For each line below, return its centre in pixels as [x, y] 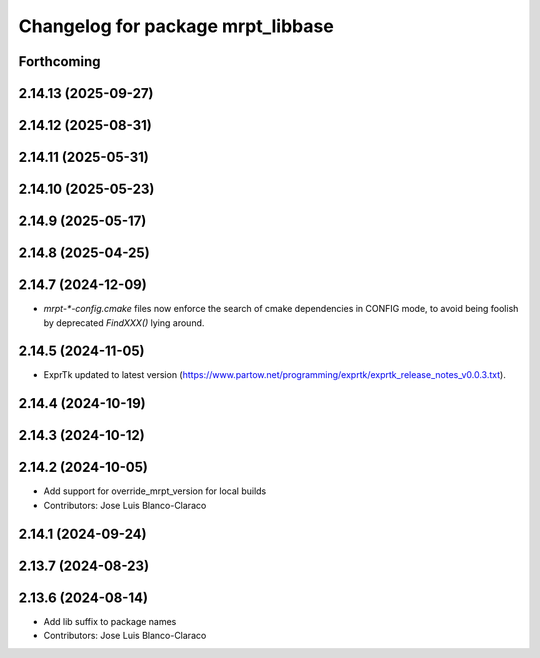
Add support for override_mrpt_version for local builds [155, 491]
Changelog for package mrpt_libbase [176, 26]
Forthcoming [59, 61]
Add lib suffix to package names [110, 621]
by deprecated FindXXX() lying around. [124, 322]
